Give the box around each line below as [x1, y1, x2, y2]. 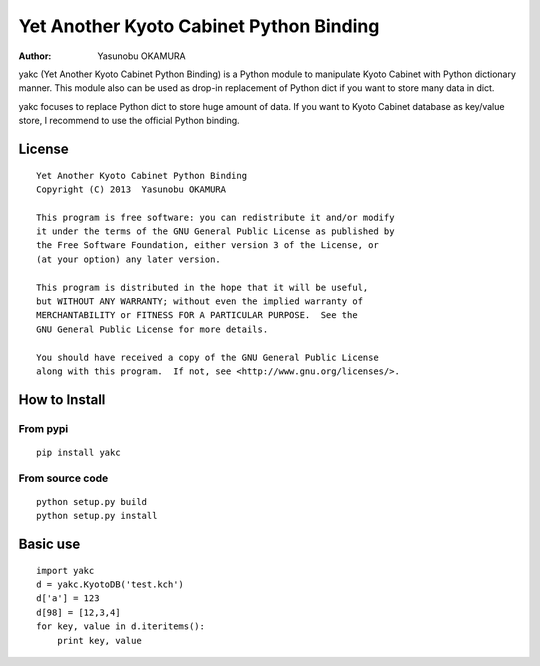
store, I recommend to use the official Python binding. [18, 115, 240, 127]
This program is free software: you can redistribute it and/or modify [36, 211, 395, 223]
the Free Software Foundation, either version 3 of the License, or [36, 240, 379, 251]
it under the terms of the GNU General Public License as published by [36, 226, 395, 237]
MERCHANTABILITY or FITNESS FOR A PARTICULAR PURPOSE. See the [36, 310, 359, 321]
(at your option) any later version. [36, 253, 222, 265]
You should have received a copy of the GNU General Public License [36, 351, 379, 363]
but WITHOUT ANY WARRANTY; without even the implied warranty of [36, 296, 364, 307]
